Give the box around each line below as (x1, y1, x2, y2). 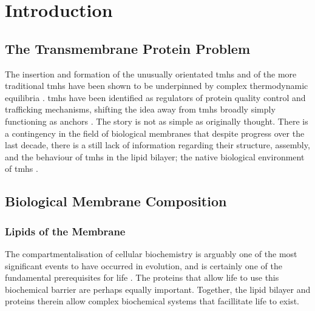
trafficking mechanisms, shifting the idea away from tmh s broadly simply (5, 103, 276, 116)
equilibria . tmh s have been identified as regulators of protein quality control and (5, 91, 306, 103)
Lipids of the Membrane (5, 223, 126, 238)
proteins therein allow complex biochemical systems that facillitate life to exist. (5, 295, 299, 307)
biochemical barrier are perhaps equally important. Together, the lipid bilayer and (5, 283, 311, 295)
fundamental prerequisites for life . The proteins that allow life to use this (5, 271, 279, 284)
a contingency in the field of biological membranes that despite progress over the (5, 126, 305, 139)
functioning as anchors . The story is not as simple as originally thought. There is (5, 114, 308, 127)
